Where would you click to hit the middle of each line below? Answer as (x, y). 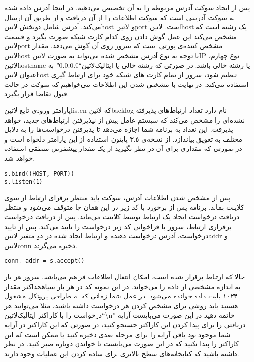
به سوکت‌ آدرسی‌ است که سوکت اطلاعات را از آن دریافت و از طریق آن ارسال (120, 17)
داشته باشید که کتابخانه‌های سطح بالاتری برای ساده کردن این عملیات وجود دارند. (122, 353)
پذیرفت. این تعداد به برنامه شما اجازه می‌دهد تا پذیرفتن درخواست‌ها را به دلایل (119, 129)
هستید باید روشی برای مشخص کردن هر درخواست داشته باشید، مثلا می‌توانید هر (121, 305)
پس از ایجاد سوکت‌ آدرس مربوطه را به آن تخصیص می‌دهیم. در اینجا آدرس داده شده (127, 7)
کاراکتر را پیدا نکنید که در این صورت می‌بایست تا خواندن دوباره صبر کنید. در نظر (122, 344)
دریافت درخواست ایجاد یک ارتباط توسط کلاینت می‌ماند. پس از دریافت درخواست (122, 216)
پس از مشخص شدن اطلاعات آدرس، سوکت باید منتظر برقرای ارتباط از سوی (117, 197)
